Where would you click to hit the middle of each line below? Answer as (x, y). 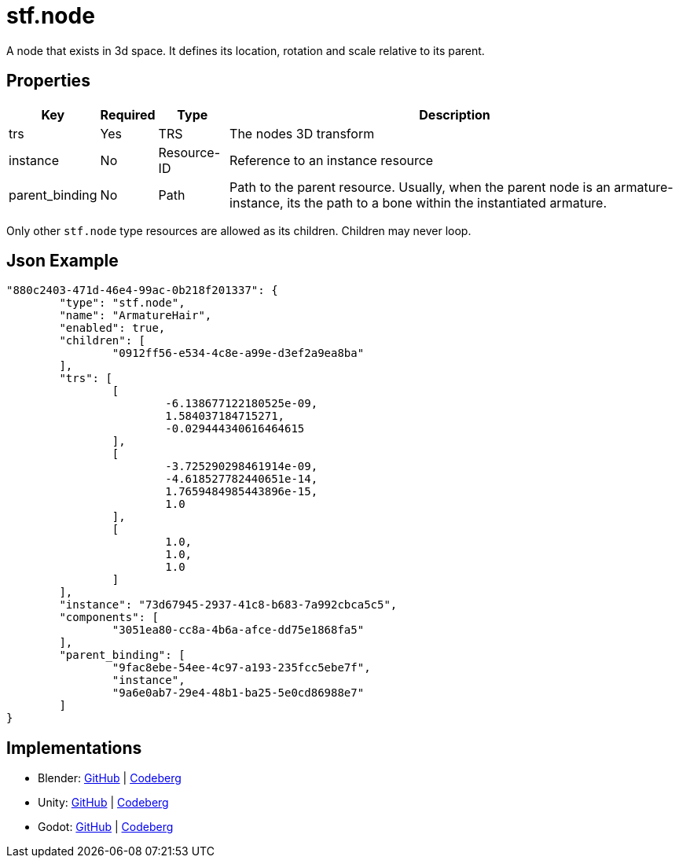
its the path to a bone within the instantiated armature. (447, 202)
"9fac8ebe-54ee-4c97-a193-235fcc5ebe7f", (241, 668)
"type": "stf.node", (122, 303)
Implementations (74, 748)
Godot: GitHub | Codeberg (106, 827)
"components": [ (109, 618)
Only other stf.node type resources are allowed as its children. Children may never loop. (239, 230)
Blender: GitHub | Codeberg (110, 778)
